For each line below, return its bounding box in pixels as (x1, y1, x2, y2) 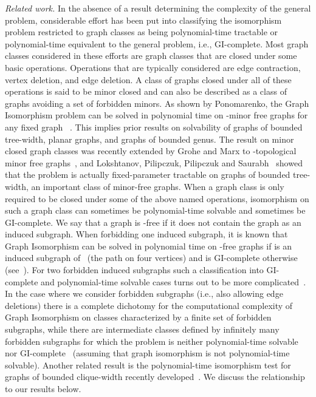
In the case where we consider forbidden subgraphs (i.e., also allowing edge (5, 287, 283, 300)
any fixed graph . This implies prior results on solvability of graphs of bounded (5, 120, 303, 133)
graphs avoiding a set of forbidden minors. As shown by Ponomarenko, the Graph (5, 97, 309, 109)
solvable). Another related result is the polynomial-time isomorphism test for (5, 358, 291, 371)
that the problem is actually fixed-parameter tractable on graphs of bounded (5, 168, 290, 181)
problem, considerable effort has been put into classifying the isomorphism (5, 13, 282, 26)
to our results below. (5, 382, 81, 395)
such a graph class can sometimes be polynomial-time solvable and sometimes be (5, 204, 306, 217)
